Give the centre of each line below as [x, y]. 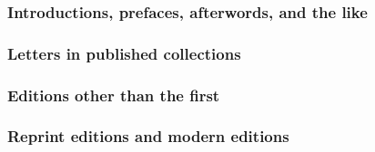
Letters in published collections [124, 53]
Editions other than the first [114, 95]
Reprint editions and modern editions [148, 136]
